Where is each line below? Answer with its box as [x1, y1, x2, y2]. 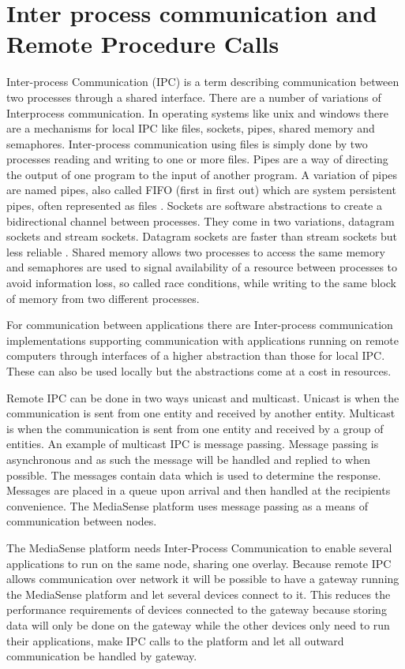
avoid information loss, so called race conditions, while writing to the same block [6, 275, 396, 291]
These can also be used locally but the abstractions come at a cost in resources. [6, 363, 392, 379]
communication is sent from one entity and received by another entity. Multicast [6, 405, 396, 421]
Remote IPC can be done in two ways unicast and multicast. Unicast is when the [6, 389, 399, 406]
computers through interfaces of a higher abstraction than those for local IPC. [6, 347, 385, 364]
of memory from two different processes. [6, 290, 200, 306]
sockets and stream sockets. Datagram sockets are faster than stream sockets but [6, 228, 398, 245]
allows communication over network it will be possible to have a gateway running [6, 570, 399, 587]
